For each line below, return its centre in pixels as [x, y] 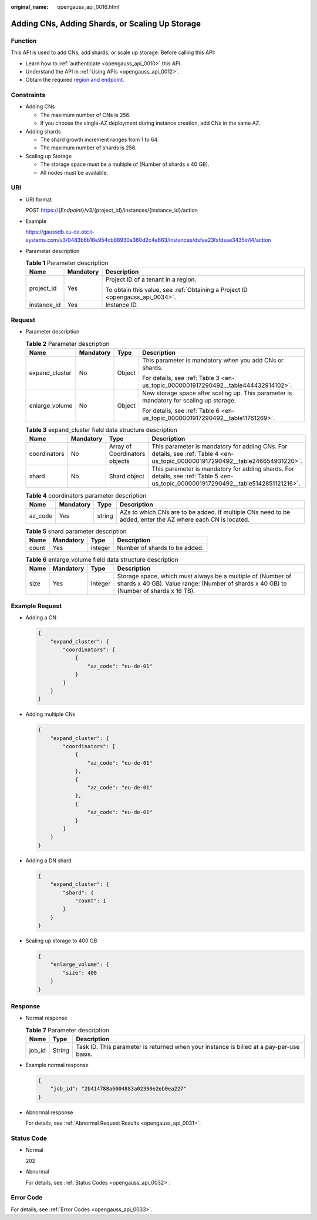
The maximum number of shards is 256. [88, 148]
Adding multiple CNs [50, 714]
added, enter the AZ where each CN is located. [184, 519]
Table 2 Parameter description [68, 344]
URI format [39, 199]
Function [24, 41]
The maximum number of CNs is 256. [85, 115]
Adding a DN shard [48, 860]
